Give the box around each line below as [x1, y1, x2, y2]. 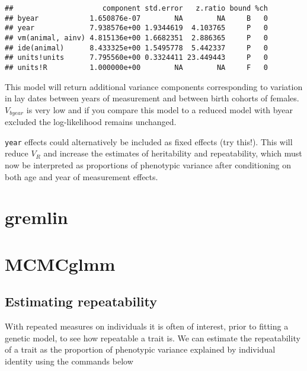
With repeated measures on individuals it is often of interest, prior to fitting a [5, 320, 289, 332]
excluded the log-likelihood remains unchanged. [5, 116, 177, 128]
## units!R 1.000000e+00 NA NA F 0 [5, 63, 268, 72]
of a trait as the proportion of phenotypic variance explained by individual [5, 343, 276, 356]
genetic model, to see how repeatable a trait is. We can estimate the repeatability [5, 331, 300, 344]
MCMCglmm [5, 251, 116, 276]
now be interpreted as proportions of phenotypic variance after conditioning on [5, 159, 292, 171]
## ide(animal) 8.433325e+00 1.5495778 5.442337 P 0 [5, 43, 268, 52]
